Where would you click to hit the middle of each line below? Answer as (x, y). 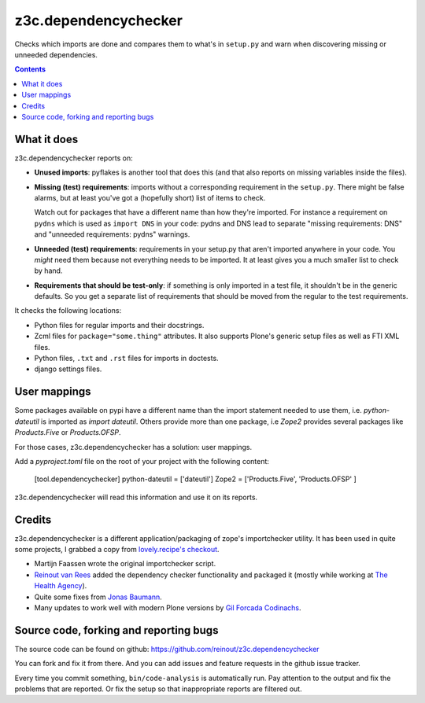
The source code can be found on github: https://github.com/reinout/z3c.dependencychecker (167, 649)
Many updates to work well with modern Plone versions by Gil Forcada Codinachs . (168, 607)
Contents (30, 69)
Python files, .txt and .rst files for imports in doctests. (127, 359)
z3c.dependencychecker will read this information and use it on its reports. (136, 497)
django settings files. (68, 369)
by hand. (48, 271)
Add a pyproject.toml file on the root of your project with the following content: (142, 461)
